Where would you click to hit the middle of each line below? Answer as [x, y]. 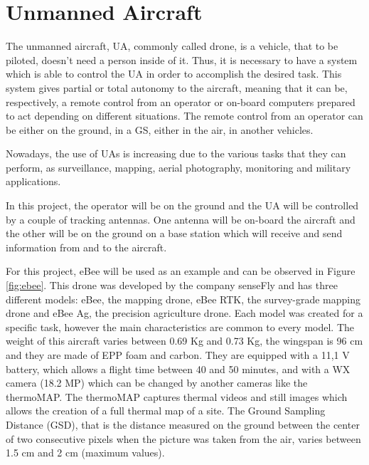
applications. [33, 181]
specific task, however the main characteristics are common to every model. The [180, 326]
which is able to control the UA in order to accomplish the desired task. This [174, 74]
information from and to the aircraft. [86, 247]
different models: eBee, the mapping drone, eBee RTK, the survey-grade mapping [183, 299]
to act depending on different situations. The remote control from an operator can [184, 116]
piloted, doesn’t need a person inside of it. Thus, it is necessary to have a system [182, 59]
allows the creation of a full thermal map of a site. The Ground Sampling [166, 411]
